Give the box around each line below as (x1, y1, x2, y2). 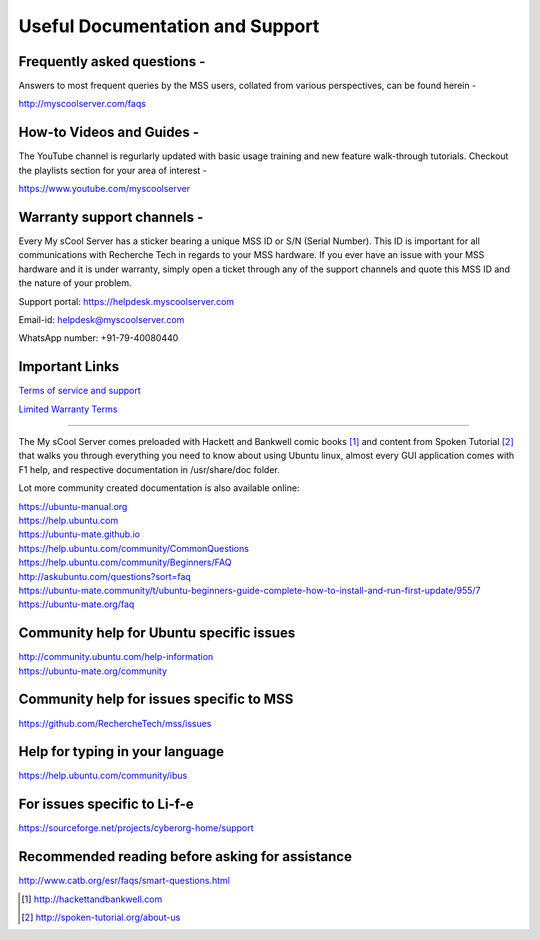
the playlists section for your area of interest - (18, 164, 207, 176)
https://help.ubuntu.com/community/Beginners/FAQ (18, 556, 232, 569)
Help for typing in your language (18, 743, 225, 760)
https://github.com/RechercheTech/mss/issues (18, 717, 212, 729)
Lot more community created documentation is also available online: (18, 482, 300, 494)
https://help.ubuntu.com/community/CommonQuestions (18, 542, 250, 554)
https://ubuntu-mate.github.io (18, 528, 140, 540)
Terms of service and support (18, 385, 142, 397)
